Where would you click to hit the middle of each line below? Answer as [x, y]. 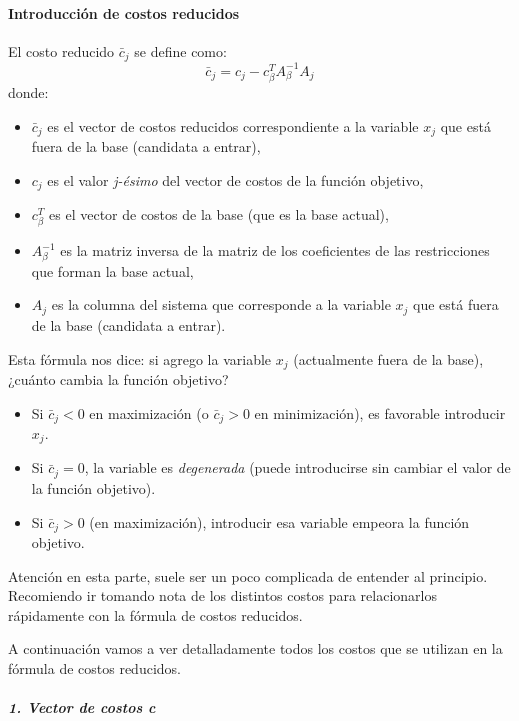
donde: [28, 91]
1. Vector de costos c [82, 707]
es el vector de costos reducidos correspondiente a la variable [233, 125]
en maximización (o [149, 412]
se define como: [180, 50]
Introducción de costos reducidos [124, 12]
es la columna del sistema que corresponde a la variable [221, 304]
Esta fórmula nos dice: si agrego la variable [140, 358]
